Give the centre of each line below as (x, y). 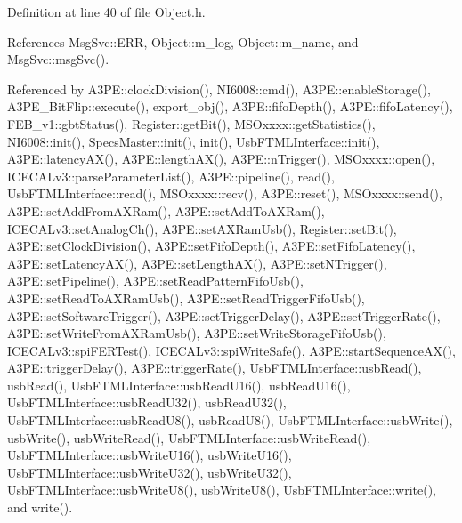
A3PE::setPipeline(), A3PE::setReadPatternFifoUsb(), (155, 281)
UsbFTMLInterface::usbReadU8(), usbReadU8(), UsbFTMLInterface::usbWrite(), (230, 420)
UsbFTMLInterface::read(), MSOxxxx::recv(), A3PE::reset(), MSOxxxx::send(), (225, 193)
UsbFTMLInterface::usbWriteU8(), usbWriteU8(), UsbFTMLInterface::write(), (222, 490)
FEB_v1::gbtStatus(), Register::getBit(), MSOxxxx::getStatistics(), (191, 123)
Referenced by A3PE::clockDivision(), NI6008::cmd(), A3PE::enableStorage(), (219, 89)
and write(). (40, 507)
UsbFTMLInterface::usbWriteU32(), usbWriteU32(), (150, 472)
